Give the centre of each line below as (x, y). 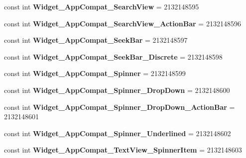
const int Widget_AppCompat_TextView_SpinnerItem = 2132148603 (123, 150)
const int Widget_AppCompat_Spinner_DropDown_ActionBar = (120, 107)
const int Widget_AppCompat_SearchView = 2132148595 (102, 6)
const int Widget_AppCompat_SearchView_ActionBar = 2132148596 (123, 23)
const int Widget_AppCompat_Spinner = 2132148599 (95, 73)
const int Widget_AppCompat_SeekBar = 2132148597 (96, 40)
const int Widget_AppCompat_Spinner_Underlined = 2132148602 (118, 133)
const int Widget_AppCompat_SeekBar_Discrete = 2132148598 (113, 56)
